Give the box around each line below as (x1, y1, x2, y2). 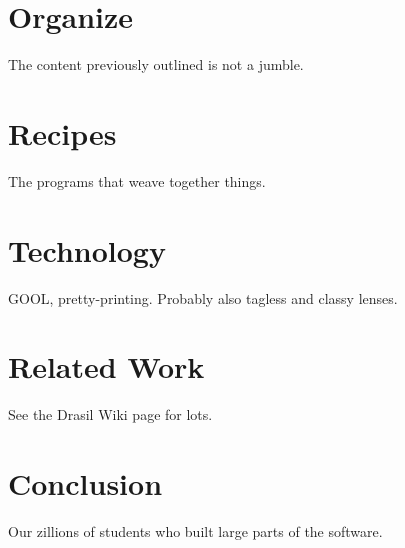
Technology (8, 229, 166, 270)
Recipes (8, 112, 117, 153)
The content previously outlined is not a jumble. (8, 54, 304, 75)
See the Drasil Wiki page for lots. (8, 404, 213, 425)
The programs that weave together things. (8, 170, 266, 191)
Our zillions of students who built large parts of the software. (8, 521, 383, 541)
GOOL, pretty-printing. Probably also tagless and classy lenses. (8, 287, 398, 308)
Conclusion (8, 463, 163, 504)
